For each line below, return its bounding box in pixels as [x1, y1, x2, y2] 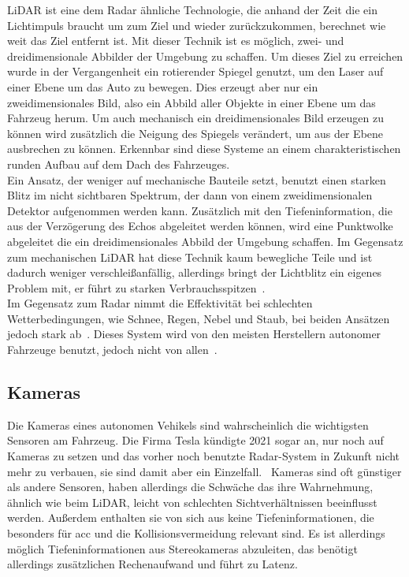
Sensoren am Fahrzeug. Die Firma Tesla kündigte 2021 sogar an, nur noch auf [7, 432, 384, 449]
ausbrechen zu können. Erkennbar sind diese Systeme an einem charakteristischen [7, 140, 401, 157]
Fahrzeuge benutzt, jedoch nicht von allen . [7, 341, 218, 358]
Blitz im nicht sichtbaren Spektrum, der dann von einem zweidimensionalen [7, 187, 373, 203]
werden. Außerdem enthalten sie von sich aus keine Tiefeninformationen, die [7, 509, 374, 526]
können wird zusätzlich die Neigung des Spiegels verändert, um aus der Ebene [7, 125, 384, 141]
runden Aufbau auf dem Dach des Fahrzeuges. [7, 155, 230, 172]
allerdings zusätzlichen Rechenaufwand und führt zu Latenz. [7, 556, 298, 572]
